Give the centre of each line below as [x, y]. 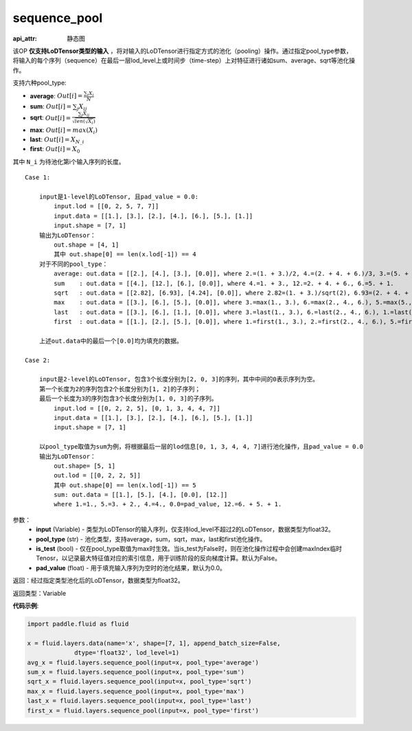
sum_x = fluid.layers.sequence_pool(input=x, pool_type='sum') [136, 672]
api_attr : [25, 38]
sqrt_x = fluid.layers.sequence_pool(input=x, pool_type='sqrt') [139, 682]
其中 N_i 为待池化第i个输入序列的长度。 [69, 161]
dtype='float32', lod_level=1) [127, 653]
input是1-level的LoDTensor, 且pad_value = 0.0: [119, 196]
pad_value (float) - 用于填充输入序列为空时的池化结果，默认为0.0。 [131, 567]
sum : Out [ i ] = [51, 106]
